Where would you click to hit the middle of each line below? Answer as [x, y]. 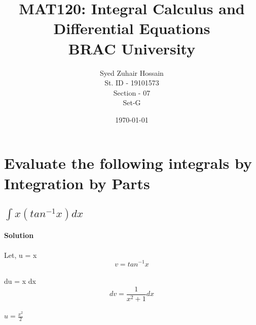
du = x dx [20, 281]
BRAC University [132, 48]
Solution [19, 235]
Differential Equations [132, 28]
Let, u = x [21, 255]
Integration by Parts [77, 183]
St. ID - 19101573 [132, 83]
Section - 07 [132, 92]
